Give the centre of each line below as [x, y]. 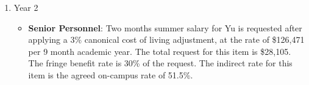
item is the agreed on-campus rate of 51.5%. [111, 74]
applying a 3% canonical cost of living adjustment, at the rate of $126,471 [166, 39]
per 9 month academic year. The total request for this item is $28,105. [160, 51]
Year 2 [26, 7]
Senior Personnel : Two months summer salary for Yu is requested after [165, 27]
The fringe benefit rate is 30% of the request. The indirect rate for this [160, 63]
